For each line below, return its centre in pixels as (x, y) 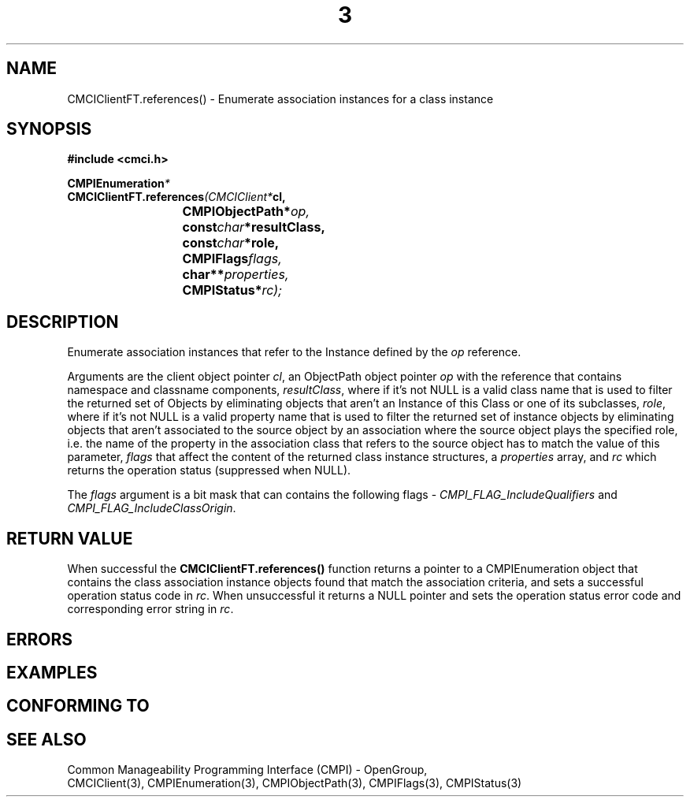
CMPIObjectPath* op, (246, 212)
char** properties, (236, 275)
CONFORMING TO (78, 706)
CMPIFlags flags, (232, 259)
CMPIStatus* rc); (232, 290)
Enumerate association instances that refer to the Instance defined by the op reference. (294, 352)
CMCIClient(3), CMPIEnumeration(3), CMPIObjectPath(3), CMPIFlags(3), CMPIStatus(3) (295, 783)
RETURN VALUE (70, 538)
